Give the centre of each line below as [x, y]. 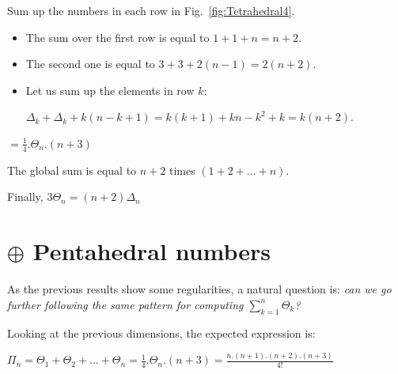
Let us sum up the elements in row [110, 90]
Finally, [25, 196]
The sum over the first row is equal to [118, 37]
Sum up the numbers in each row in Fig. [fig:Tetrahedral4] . [151, 10]
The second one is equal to [90, 64]
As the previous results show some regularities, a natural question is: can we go [199, 289]
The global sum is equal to [72, 170]
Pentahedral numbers [152, 251]
